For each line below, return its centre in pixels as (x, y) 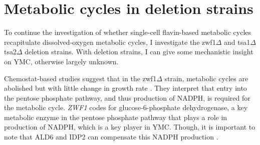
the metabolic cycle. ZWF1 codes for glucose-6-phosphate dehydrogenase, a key (126, 107)
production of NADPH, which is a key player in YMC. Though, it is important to (130, 127)
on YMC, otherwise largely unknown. (61, 61)
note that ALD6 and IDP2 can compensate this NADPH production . (111, 137)
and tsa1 (237, 42)
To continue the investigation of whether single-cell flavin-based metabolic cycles (128, 32)
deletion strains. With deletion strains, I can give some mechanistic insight (139, 52)
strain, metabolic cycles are (206, 78)
